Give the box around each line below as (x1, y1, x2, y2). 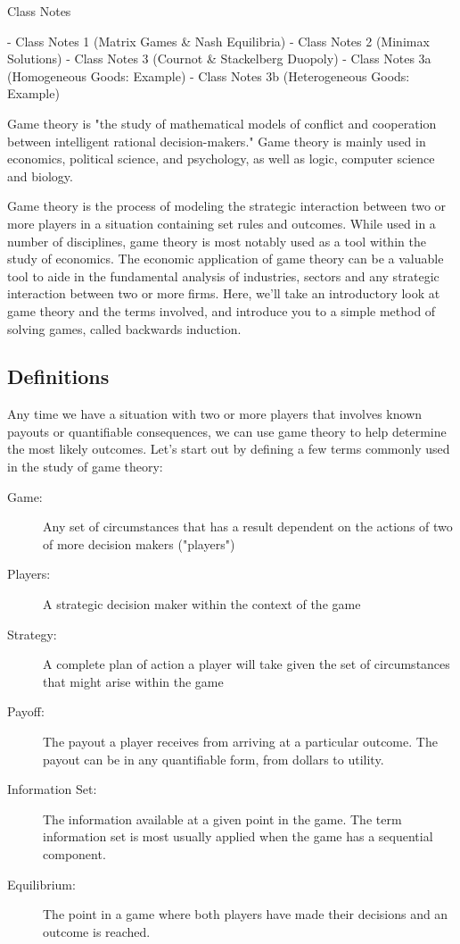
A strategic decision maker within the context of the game (43, 595, 361, 614)
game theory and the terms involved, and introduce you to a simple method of (7, 301, 436, 320)
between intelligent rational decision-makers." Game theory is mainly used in (7, 131, 426, 150)
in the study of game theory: (7, 457, 163, 476)
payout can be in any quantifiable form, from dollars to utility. (43, 749, 384, 768)
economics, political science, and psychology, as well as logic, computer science (7, 149, 435, 168)
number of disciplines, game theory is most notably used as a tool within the (7, 231, 426, 250)
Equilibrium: (7, 874, 76, 893)
